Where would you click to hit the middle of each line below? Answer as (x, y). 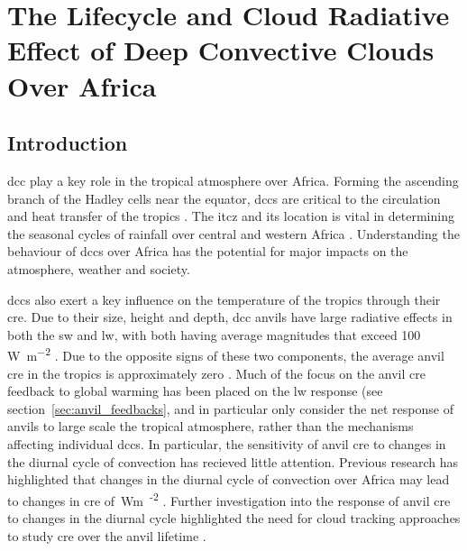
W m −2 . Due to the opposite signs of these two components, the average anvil (226, 354)
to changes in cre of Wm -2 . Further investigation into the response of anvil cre (229, 499)
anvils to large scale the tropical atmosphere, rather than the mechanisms (211, 426)
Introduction (68, 143)
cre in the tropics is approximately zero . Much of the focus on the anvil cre (216, 373)
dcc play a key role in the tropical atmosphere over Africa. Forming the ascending (233, 180)
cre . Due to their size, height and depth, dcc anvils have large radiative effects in (230, 317)
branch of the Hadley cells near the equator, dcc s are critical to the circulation (224, 198)
